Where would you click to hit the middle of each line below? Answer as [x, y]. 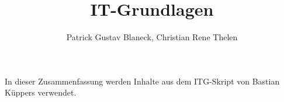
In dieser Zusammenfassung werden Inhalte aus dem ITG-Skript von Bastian [142, 81]
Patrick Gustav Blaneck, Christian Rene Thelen [152, 37]
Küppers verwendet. [41, 92]
